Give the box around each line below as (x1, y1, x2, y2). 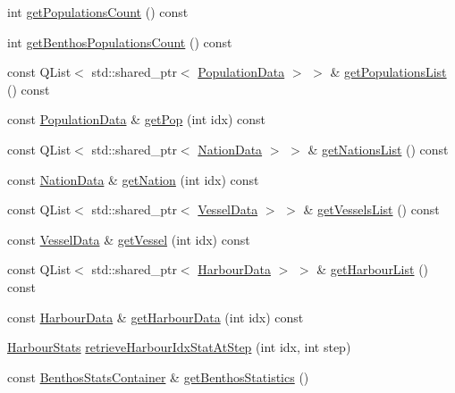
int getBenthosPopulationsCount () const (7, 32, 232, 51)
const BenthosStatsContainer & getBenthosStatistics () (7, 367, 309, 386)
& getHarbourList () (316, 260, 429, 279)
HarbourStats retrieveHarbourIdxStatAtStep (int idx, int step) (7, 338, 351, 356)
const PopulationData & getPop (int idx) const (7, 110, 265, 129)
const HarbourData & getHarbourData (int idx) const (7, 307, 304, 326)
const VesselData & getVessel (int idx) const (7, 230, 250, 248)
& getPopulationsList (330, 63, 447, 81)
